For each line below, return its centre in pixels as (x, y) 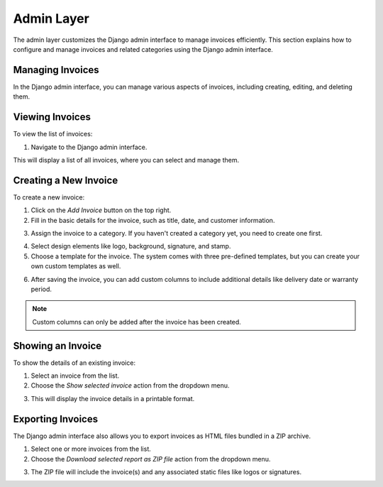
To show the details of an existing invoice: (74, 363)
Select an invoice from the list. (75, 376)
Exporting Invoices (56, 419)
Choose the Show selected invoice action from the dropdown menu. (130, 385)
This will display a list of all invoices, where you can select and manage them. (126, 160)
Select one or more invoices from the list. (91, 449)
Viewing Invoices (52, 117)
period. (41, 289)
